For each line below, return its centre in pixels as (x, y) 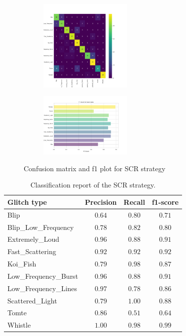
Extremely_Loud (34, 239)
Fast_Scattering (32, 251)
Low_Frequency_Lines (42, 288)
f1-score (165, 202)
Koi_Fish (22, 264)
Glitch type (27, 202)
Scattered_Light (32, 300)
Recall (134, 202)
